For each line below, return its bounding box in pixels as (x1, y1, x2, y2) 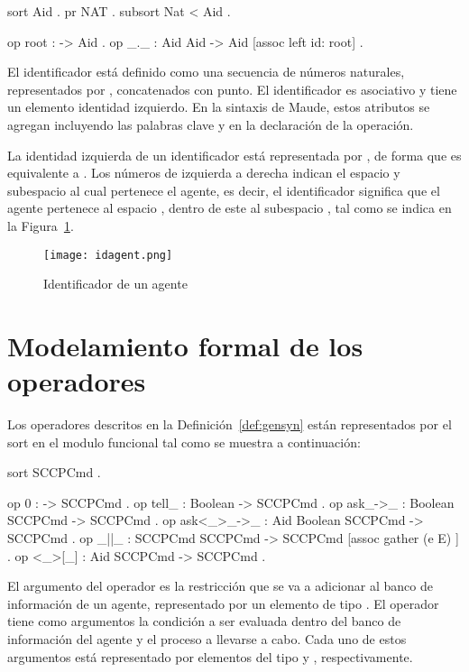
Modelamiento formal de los (7, 327, 363, 364)
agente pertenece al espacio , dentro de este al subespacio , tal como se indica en (7, 198, 452, 217)
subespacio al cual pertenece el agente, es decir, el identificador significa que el (7, 180, 440, 199)
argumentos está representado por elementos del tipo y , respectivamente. (7, 647, 413, 666)
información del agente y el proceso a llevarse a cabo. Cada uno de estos (7, 630, 407, 649)
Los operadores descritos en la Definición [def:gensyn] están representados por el (7, 415, 452, 434)
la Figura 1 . (7, 216, 74, 235)
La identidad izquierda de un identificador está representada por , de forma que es (7, 145, 462, 164)
